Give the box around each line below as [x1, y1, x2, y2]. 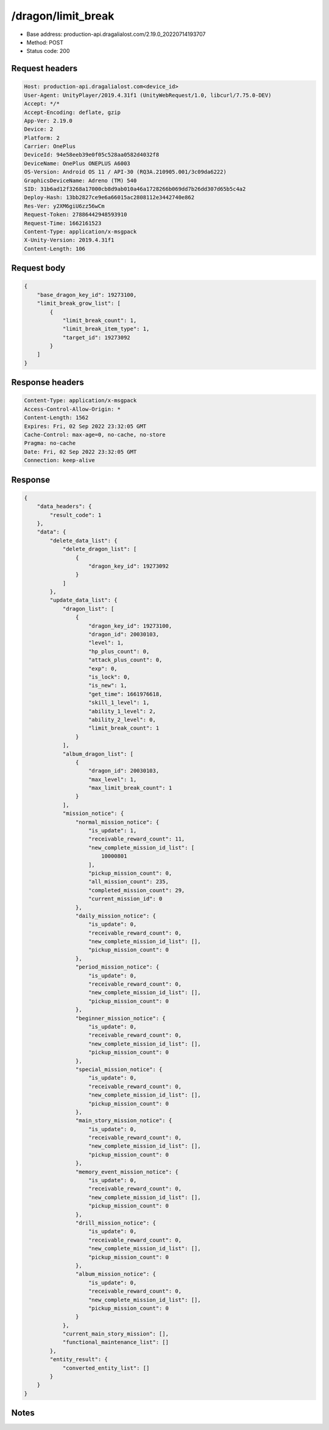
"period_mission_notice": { [75, 964, 160, 970]
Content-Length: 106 [24, 245, 85, 252]
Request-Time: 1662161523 [24, 219, 102, 227]
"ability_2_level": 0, [88, 716, 157, 723]
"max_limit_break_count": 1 [88, 784, 172, 792]
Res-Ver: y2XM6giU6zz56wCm [24, 202, 105, 210]
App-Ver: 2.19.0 [24, 117, 73, 124]
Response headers [11, 377, 85, 388]
